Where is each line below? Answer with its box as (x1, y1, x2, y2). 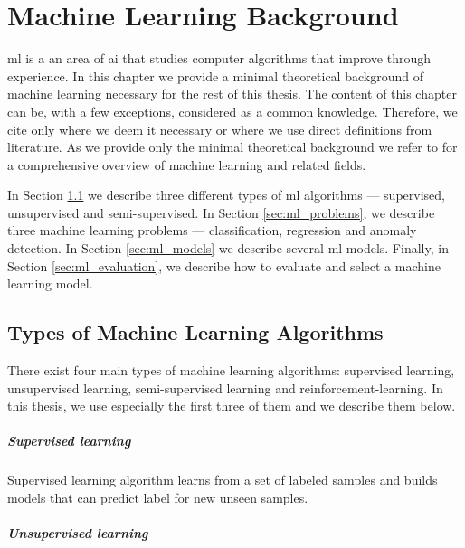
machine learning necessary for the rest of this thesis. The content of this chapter (7, 84, 457, 103)
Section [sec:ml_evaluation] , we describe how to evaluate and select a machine (7, 256, 441, 275)
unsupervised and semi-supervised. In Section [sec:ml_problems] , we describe (7, 203, 435, 222)
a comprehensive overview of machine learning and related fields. (7, 155, 366, 174)
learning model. (7, 274, 93, 293)
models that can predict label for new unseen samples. (7, 487, 308, 506)
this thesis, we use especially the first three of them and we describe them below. (7, 396, 456, 415)
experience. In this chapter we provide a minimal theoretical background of (7, 66, 423, 85)
